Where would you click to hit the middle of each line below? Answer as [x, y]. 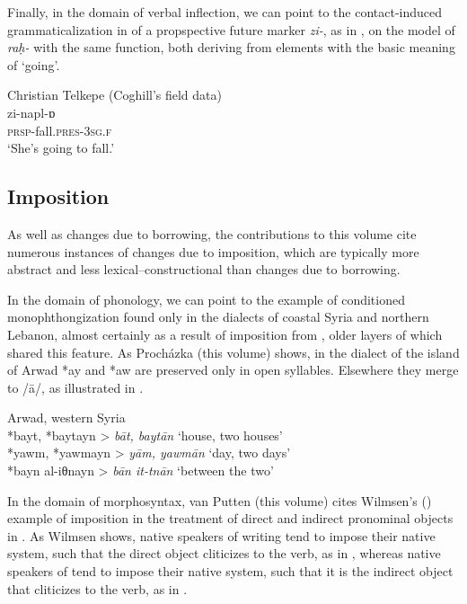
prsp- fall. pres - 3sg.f [60, 130]
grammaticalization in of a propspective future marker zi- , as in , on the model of [231, 29]
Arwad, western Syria [66, 417]
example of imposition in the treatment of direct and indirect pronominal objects [230, 518]
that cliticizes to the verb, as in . [97, 588]
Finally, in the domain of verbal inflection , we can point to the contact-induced [225, 12]
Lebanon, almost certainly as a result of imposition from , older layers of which [225, 334]
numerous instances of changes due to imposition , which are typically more [213, 251]
